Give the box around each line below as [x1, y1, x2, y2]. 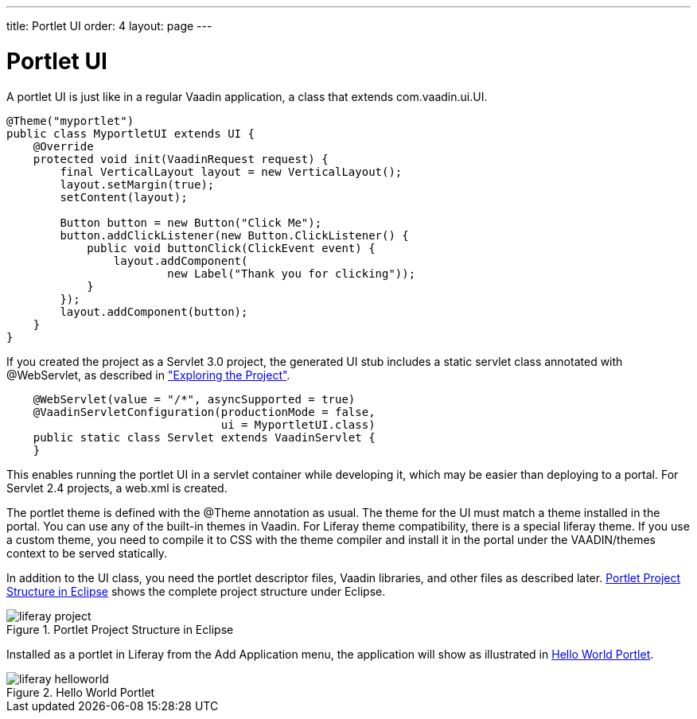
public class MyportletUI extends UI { [6, 126, 255, 140]
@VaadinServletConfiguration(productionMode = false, [33, 405, 376, 418]
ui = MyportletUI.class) [220, 418, 376, 431]
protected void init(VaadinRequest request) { [33, 152, 329, 165]
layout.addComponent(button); [60, 305, 248, 318]
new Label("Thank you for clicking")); [167, 266, 416, 280]
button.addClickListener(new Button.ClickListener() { [60, 228, 409, 242]
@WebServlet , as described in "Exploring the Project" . [6, 367, 290, 382]
